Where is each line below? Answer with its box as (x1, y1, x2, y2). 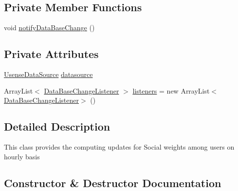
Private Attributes (4, 46, 99, 61)
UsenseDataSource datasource (4, 69, 93, 79)
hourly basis (4, 151, 40, 161)
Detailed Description (4, 119, 110, 134)
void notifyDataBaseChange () (4, 22, 95, 33)
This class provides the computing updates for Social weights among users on (4, 141, 235, 152)
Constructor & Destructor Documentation (4, 175, 221, 190)
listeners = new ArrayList (132, 85, 210, 95)
